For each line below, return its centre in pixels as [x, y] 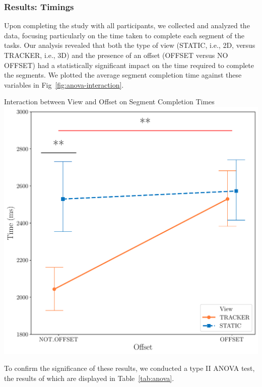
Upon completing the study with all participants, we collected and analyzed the [127, 25]
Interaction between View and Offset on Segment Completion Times [109, 102]
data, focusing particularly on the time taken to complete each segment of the [124, 35]
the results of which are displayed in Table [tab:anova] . [89, 378]
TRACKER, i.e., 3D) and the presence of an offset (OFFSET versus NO [116, 55]
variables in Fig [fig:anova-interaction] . [64, 84]
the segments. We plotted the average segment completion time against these [123, 75]
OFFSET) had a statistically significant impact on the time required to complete [129, 65]
